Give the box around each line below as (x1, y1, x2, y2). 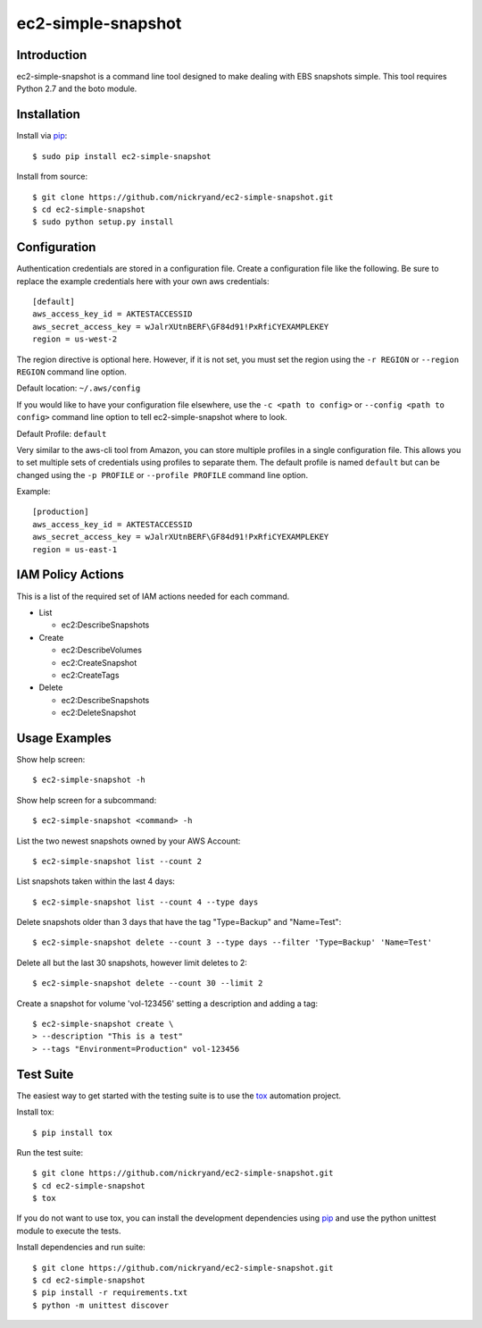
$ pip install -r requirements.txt (32, 1288, 188, 1298)
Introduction (16, 47, 87, 63)
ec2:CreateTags (61, 669, 120, 680)
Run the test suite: (16, 1147, 84, 1157)
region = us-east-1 (32, 544, 118, 554)
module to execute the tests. (16, 1225, 121, 1236)
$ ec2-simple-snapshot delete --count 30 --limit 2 (32, 979, 263, 988)
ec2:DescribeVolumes (61, 644, 143, 656)
